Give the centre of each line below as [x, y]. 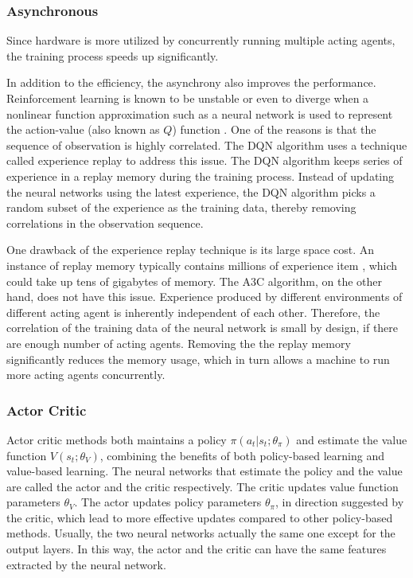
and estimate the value [352, 439]
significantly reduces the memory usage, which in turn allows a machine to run [198, 359]
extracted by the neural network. [86, 564]
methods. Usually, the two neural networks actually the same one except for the [201, 533]
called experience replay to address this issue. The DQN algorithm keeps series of [205, 160]
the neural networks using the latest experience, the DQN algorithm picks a [191, 191]
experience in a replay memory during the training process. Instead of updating [201, 176]
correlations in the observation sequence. [105, 223]
